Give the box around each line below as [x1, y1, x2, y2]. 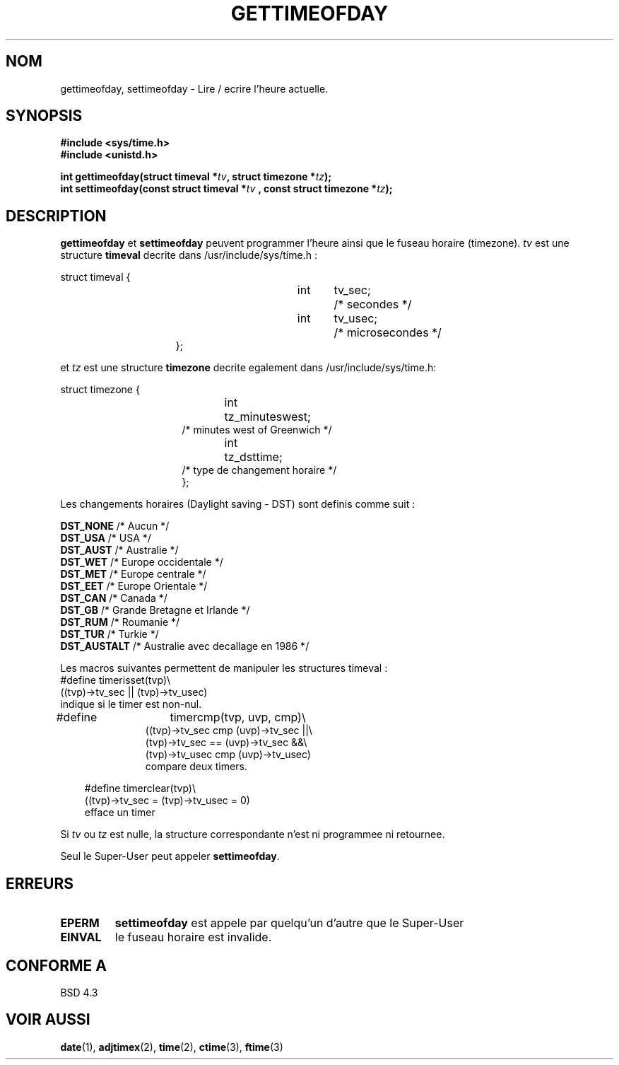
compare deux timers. [145, 760, 247, 773]
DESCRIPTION [6, 206, 107, 225]
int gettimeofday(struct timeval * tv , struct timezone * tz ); [60, 170, 332, 183]
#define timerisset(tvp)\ [60, 674, 171, 687]
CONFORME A [6, 956, 107, 974]
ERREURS [6, 874, 74, 892]
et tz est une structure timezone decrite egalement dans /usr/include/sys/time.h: [60, 361, 437, 374]
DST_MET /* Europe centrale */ [60, 568, 206, 581]
